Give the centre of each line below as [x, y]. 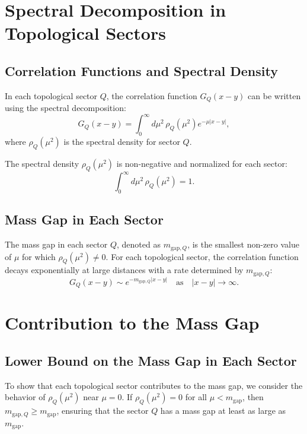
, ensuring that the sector [103, 411]
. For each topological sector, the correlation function [202, 256]
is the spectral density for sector [122, 142]
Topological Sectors [85, 33]
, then [253, 397]
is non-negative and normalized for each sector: [202, 163]
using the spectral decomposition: [65, 108]
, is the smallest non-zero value [243, 244]
